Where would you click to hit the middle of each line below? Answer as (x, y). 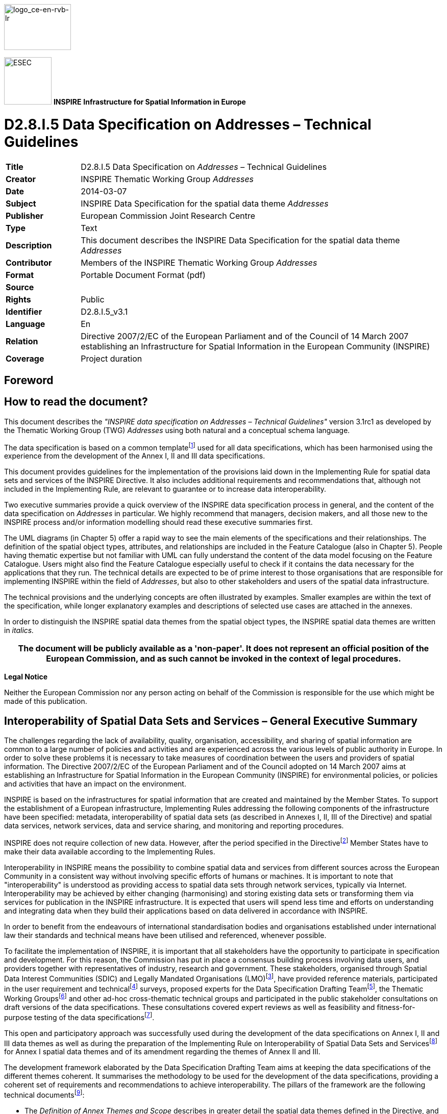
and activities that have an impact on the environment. (95, 784)
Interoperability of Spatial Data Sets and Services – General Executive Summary (211, 721)
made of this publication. (46, 701)
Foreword (29, 380)
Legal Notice (26, 677)
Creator (21, 179)
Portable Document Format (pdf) (143, 275)
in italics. (19, 630)
